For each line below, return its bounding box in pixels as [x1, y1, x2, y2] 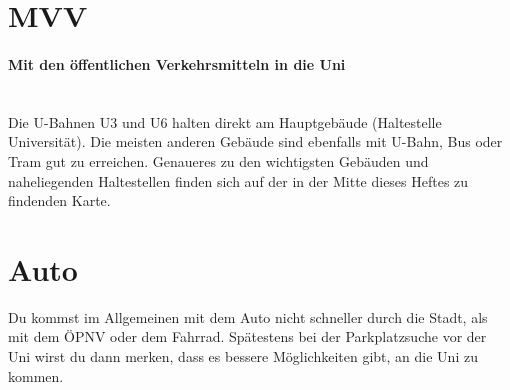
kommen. [8, 365, 64, 386]
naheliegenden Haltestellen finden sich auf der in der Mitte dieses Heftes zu [8, 170, 469, 191]
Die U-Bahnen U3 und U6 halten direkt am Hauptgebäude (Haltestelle [8, 111, 442, 132]
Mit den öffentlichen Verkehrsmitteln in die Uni [8, 53, 346, 74]
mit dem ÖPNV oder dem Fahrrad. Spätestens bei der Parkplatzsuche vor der [8, 326, 487, 347]
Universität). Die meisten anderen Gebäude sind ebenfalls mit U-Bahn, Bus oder [8, 131, 503, 152]
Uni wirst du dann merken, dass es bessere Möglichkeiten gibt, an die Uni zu [8, 346, 478, 367]
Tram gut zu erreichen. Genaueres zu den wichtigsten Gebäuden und [8, 150, 429, 171]
